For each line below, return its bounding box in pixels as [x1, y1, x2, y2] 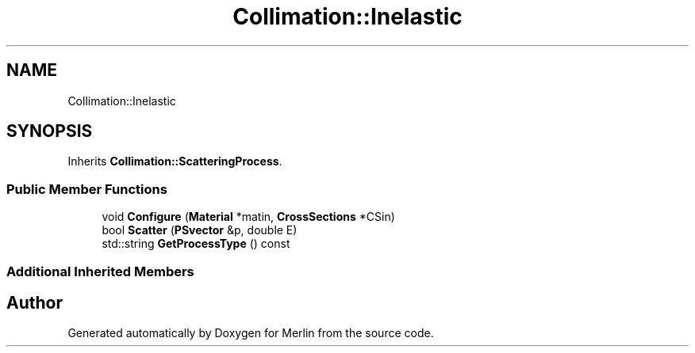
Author [6, 292, 63, 313]
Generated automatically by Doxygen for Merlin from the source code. [67, 326, 434, 340]
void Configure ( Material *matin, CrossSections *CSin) [102, 210, 395, 224]
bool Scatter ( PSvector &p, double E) [102, 223, 298, 237]
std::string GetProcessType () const [102, 237, 290, 251]
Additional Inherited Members [6, 263, 194, 279]
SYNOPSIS [6, 121, 93, 142]
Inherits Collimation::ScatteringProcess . [67, 154, 282, 169]
